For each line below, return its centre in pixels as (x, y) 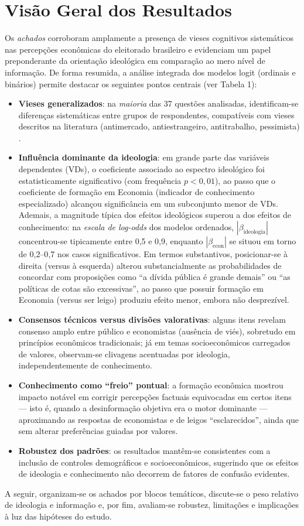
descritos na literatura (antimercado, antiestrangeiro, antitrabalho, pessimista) (159, 126)
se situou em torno (263, 241)
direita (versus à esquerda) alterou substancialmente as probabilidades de (150, 265)
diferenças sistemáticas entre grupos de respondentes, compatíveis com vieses (156, 115)
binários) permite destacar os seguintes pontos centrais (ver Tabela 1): (131, 83)
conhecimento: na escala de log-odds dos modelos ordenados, (126, 227)
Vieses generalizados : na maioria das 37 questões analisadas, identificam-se (158, 103)
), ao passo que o (245, 180)
